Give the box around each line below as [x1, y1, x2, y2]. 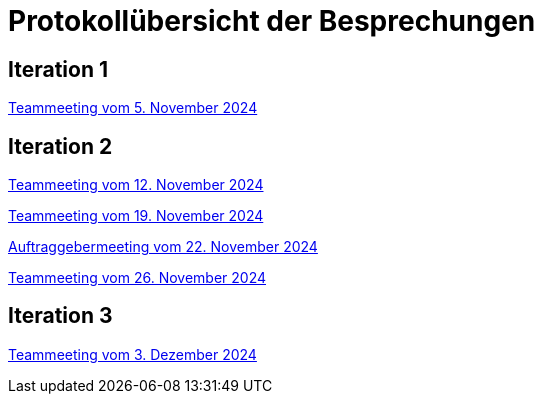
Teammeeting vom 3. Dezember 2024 [8, 345, 257, 363]
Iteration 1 [8, 56, 109, 82]
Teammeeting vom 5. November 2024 [8, 99, 258, 117]
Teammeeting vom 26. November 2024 [8, 269, 266, 287]
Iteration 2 [8, 133, 113, 159]
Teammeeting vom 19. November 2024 [8, 207, 264, 225]
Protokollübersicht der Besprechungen [8, 4, 536, 38]
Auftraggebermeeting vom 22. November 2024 [8, 238, 318, 256]
